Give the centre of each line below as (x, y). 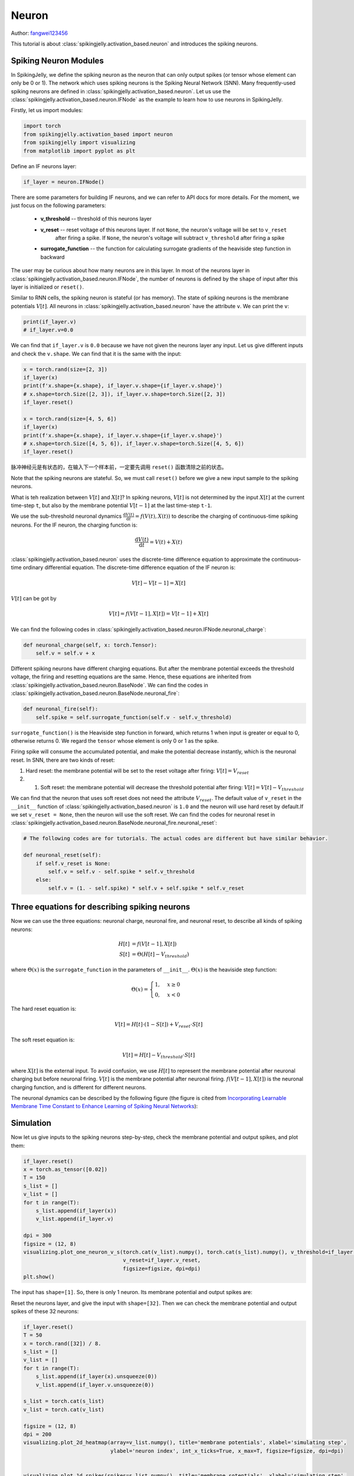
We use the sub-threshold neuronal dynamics (66, 516)
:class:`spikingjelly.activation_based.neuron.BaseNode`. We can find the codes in (110, 685)
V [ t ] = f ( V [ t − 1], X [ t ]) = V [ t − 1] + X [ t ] (159, 614)
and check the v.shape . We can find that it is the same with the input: (96, 354)
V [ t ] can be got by (34, 599)
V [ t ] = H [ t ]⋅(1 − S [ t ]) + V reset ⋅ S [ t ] (158, 1025)
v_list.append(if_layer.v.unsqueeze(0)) (95, 1385)
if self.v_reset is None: (73, 863)
